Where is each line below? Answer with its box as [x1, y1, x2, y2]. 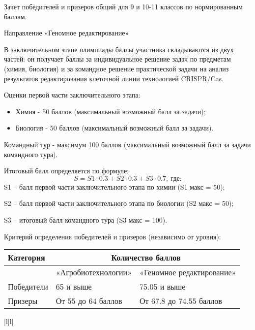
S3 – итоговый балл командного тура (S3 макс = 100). [4, 214, 168, 225]
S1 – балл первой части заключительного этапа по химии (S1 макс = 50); [4, 181, 225, 192]
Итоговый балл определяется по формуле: [4, 165, 129, 176]
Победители [8, 281, 48, 293]
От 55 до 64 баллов [56, 295, 122, 307]
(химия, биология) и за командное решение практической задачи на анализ [4, 63, 229, 73]
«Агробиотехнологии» [56, 266, 132, 278]
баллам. [4, 11, 27, 21]
